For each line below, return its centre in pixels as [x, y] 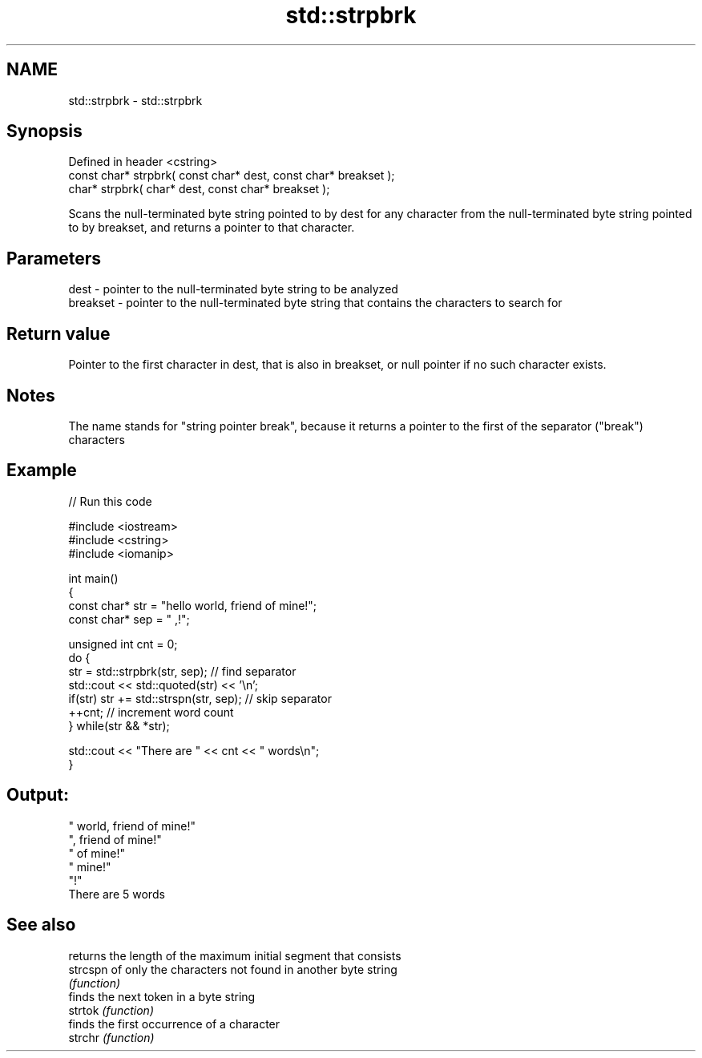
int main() [93, 578]
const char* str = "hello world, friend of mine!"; [193, 605]
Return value [58, 333]
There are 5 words [117, 894]
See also [41, 925]
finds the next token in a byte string [162, 996]
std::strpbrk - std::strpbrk [135, 100]
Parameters [54, 258]
